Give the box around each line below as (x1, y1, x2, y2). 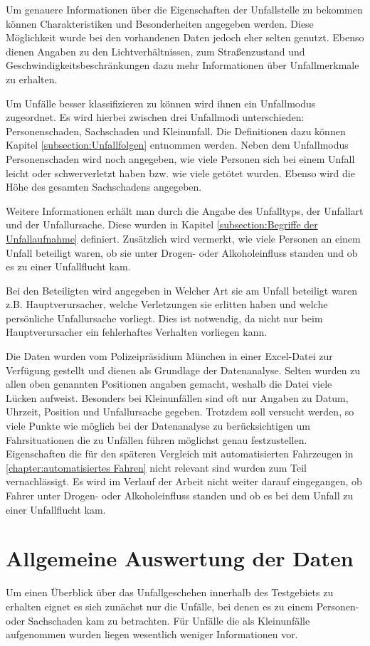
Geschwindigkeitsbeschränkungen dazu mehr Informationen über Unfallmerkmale (6, 58, 359, 73)
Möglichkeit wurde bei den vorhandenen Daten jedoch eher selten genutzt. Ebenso (6, 30, 364, 45)
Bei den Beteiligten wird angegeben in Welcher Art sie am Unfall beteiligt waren (6, 282, 358, 297)
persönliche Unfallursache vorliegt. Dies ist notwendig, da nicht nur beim (6, 310, 323, 325)
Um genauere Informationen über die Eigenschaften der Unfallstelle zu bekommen (6, 2, 363, 16)
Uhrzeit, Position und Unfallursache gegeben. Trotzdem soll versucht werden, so (6, 404, 354, 419)
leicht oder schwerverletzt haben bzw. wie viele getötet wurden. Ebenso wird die (6, 165, 355, 180)
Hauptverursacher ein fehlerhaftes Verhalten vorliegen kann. (6, 324, 268, 339)
